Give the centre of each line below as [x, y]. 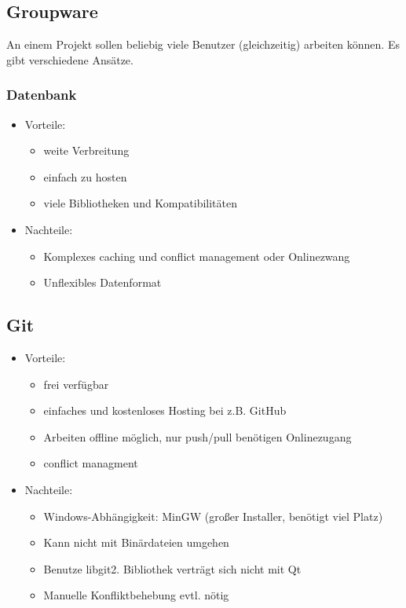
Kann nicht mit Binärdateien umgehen [136, 542]
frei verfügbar [76, 384]
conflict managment [91, 463]
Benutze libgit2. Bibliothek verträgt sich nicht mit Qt [172, 568]
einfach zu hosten [85, 176]
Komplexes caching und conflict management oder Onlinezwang [197, 256]
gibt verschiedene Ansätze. [70, 59]
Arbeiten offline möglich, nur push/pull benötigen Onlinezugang [198, 436]
